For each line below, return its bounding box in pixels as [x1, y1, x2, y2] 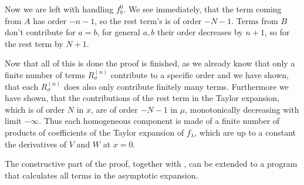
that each [5, 80, 39, 92]
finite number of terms [5, 68, 86, 80]
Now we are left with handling [5, 3, 114, 15]
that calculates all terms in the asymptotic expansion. [5, 169, 198, 181]
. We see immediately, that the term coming [123, 3, 282, 15]
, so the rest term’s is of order [94, 14, 202, 26]
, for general [97, 26, 140, 38]
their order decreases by [157, 26, 243, 38]
